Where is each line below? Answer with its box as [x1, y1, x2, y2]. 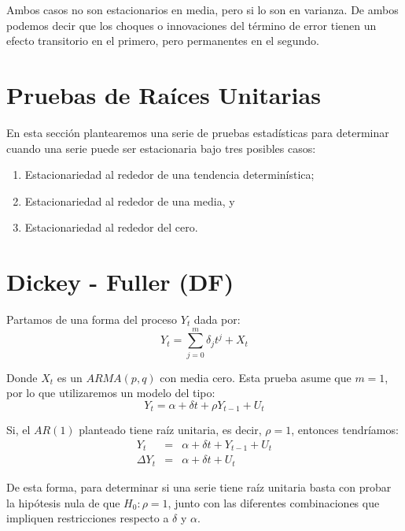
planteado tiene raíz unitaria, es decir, [79, 421, 262, 438]
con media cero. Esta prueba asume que [160, 369, 352, 385]
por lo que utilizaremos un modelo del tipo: [6, 384, 215, 401]
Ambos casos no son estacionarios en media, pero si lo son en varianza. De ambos [6, 2, 399, 17]
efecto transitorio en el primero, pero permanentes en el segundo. [6, 32, 319, 49]
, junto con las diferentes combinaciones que [168, 494, 380, 511]
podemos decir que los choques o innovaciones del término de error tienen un [6, 17, 377, 33]
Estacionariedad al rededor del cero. [24, 219, 198, 236]
